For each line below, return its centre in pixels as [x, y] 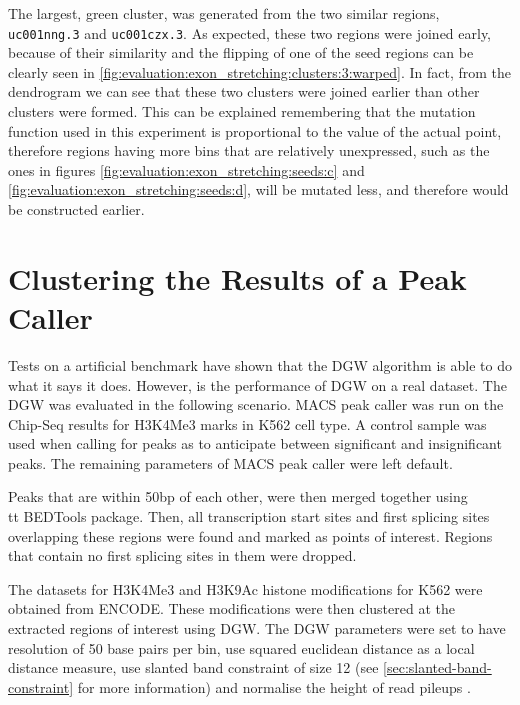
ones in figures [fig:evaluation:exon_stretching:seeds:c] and [186, 169]
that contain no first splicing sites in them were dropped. [182, 555]
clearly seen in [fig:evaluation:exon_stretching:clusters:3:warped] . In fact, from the [260, 71]
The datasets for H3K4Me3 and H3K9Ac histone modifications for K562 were [245, 588]
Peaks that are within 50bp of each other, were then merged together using [238, 496]
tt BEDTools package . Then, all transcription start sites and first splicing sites [249, 516]
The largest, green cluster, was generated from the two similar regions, [224, 13]
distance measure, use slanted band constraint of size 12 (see [193, 667]
